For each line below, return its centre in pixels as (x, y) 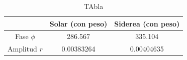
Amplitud (22, 49)
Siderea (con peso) (147, 23)
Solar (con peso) (78, 23)
